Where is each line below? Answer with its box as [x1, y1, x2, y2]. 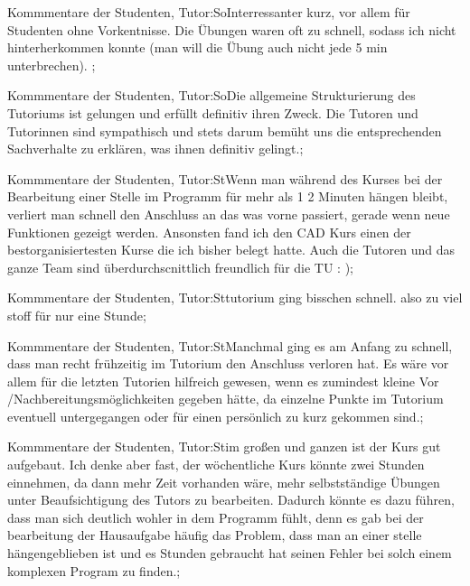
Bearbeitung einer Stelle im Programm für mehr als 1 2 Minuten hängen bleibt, [7, 187, 448, 206]
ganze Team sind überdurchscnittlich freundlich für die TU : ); [7, 257, 354, 276]
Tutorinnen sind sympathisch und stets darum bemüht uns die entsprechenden [7, 121, 442, 140]
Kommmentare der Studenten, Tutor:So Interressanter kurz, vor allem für [7, 3, 410, 21]
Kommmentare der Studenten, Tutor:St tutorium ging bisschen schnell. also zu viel [7, 288, 463, 307]
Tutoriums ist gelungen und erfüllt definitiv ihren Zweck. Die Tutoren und [7, 103, 418, 122]
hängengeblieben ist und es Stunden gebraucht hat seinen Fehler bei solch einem [7, 544, 452, 563]
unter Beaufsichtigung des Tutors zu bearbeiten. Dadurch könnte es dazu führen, [7, 490, 455, 509]
